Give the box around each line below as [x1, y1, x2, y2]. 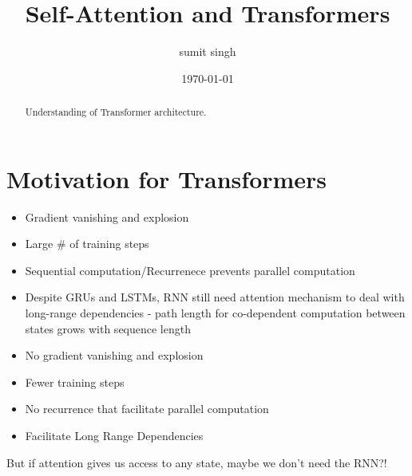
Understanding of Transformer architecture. [25, 105, 207, 119]
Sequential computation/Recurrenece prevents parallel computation [25, 262, 355, 278]
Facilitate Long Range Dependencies [25, 427, 204, 444]
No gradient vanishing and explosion [25, 347, 204, 364]
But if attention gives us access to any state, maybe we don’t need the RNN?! [6, 454, 387, 470]
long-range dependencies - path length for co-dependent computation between [25, 305, 406, 321]
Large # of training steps [25, 235, 149, 252]
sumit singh [179, 43, 236, 60]
